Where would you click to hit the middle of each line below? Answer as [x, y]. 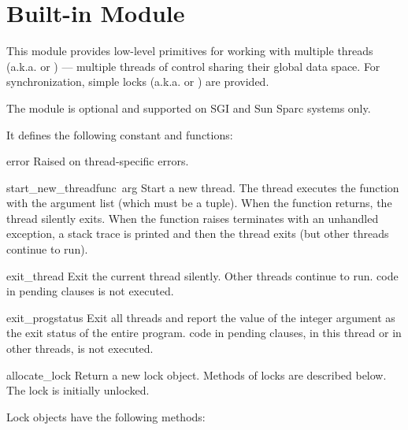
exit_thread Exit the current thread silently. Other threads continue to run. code [202, 275]
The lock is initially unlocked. [78, 390]
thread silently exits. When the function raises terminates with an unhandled [193, 218]
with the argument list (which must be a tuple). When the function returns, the [199, 203]
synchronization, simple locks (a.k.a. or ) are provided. [138, 82]
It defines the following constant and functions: [120, 134]
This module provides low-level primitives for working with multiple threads [190, 51]
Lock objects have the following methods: [106, 416]
